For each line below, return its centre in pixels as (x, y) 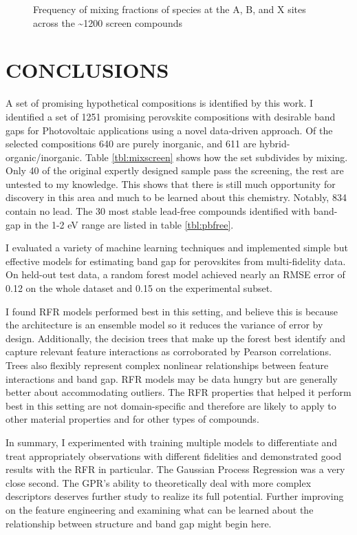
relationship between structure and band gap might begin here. (139, 523)
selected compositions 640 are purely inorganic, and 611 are (131, 144)
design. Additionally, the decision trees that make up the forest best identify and (175, 338)
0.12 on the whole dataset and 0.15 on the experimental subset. (139, 288)
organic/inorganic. (44, 157)
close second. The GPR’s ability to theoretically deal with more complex (159, 482)
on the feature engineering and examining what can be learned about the (160, 509)
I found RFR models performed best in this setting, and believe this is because (172, 311)
